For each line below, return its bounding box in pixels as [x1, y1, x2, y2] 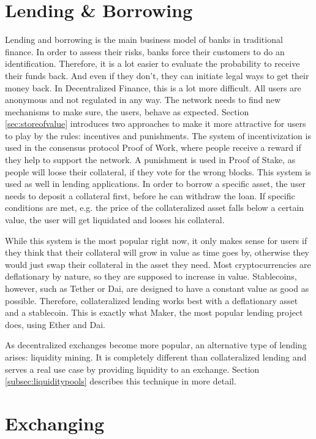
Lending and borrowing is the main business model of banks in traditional [5, 33, 283, 46]
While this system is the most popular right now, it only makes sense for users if [5, 234, 307, 246]
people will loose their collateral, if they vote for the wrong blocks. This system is [5, 165, 311, 178]
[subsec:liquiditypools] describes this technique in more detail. [5, 375, 236, 387]
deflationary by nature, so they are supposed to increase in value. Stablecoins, [5, 270, 297, 283]
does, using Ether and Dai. [5, 318, 105, 330]
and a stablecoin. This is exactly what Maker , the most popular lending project [5, 306, 303, 319]
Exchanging [5, 410, 105, 435]
